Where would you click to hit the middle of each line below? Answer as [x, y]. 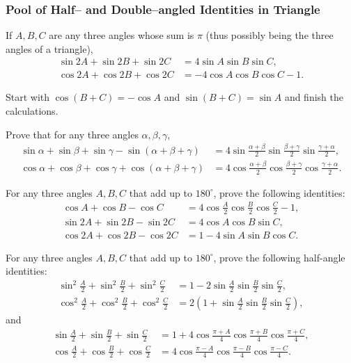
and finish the [314, 97]
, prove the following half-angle [279, 257]
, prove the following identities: [279, 192]
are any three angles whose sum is [122, 35]
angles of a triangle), [49, 48]
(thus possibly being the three [270, 35]
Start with [28, 97]
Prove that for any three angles [72, 134]
